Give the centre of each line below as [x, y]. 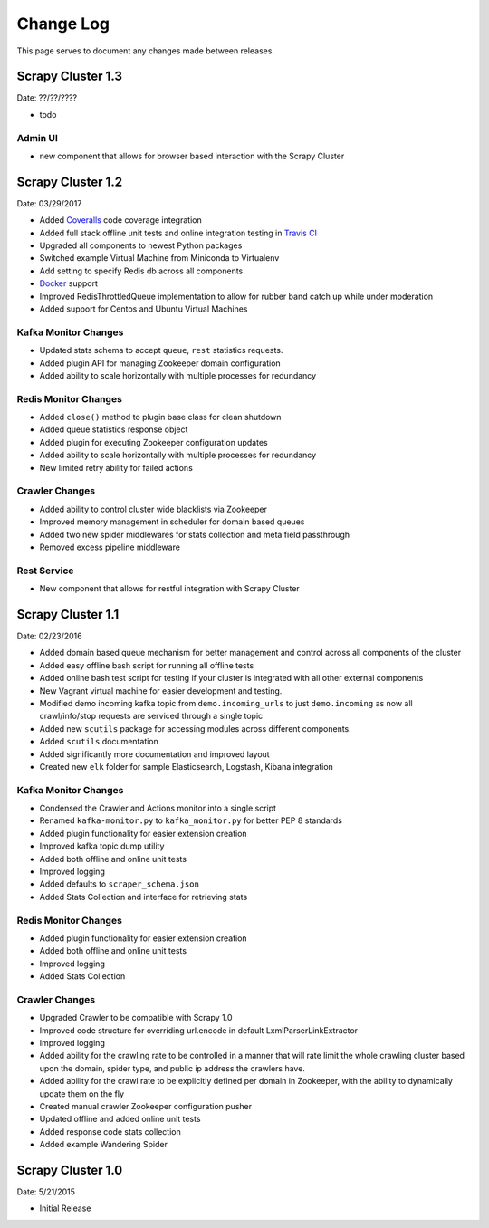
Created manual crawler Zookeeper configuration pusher [146, 1106]
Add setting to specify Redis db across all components [141, 271]
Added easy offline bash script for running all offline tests [147, 665]
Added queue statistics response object [114, 429]
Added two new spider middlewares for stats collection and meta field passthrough [195, 534]
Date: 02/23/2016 [49, 636]
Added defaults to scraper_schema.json [119, 884]
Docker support [69, 283]
